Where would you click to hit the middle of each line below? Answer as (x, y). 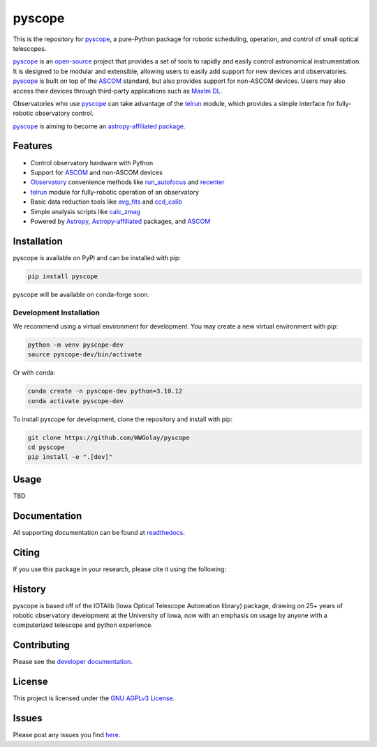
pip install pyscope (62, 276)
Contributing (41, 645)
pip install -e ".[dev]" (70, 457)
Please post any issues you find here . (67, 735)
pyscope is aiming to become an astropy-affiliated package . (99, 126)
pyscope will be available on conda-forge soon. (81, 294)
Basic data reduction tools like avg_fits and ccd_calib (106, 202)
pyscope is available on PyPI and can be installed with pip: (97, 257)
